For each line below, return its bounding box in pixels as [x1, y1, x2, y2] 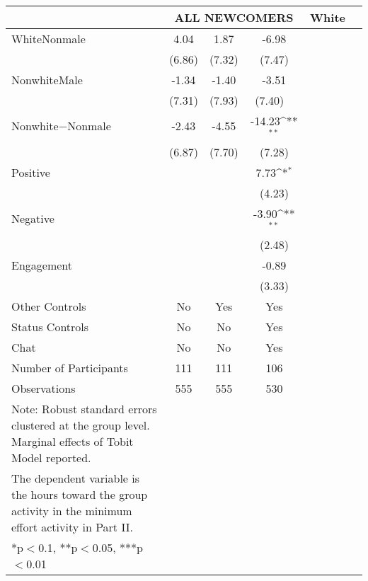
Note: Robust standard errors [11, 400, 157, 417]
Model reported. [11, 449, 91, 466]
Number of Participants [11, 359, 128, 376]
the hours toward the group [11, 485, 148, 502]
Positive [11, 163, 50, 180]
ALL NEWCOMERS [174, 9, 294, 25]
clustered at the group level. [11, 416, 150, 433]
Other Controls [11, 297, 86, 314]
